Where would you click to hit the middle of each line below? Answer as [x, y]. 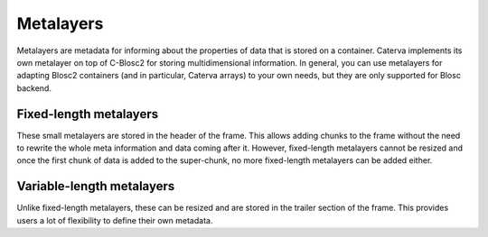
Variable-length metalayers [96, 186]
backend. [34, 88]
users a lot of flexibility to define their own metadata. [115, 220]
